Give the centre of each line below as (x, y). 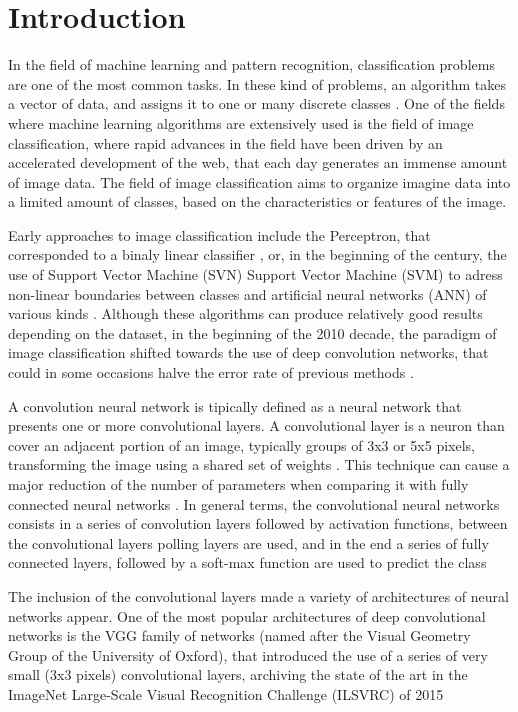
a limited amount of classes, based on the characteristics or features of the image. (257, 201)
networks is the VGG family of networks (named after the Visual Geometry (239, 635)
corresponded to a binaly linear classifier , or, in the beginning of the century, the (257, 254)
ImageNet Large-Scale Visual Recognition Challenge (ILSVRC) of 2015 (226, 693)
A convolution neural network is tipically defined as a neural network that (235, 405)
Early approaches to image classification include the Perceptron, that (219, 234)
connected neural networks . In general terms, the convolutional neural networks (254, 503)
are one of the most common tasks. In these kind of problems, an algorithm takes (257, 83)
